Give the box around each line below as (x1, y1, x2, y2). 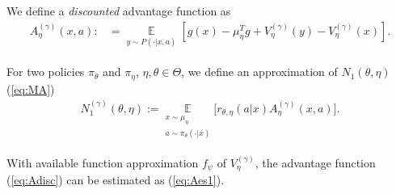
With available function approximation (6, 154, 199, 171)
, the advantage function (255, 154, 376, 171)
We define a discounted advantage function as (6, 2, 231, 19)
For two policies (6, 63, 85, 80)
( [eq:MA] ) (6, 80, 55, 97)
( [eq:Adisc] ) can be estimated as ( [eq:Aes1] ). (6, 171, 225, 188)
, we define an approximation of (181, 63, 338, 80)
